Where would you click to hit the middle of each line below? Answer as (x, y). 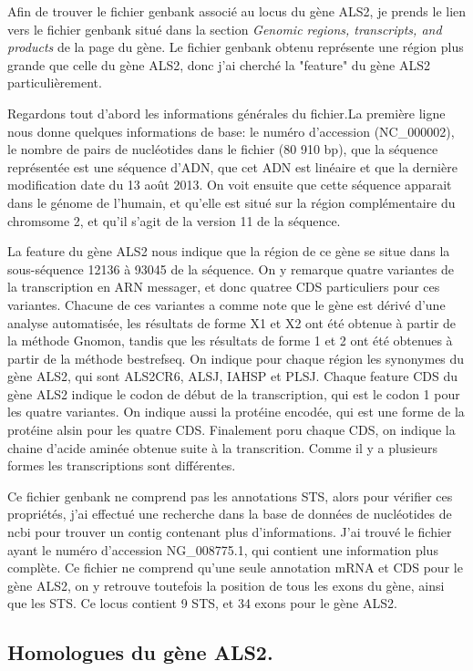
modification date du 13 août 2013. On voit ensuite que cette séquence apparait (230, 185)
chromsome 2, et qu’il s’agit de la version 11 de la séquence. (174, 220)
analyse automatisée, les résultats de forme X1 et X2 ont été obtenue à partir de (232, 322)
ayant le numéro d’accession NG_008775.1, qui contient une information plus (223, 549)
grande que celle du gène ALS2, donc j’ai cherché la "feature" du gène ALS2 (219, 64)
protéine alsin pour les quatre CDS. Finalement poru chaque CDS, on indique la (231, 430)
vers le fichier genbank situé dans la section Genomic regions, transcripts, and (225, 29)
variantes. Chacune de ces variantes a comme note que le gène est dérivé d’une (226, 304)
